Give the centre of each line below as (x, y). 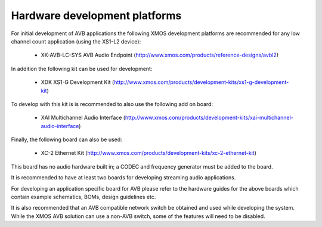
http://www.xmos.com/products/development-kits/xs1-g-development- (201, 82)
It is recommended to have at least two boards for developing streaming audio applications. (123, 178)
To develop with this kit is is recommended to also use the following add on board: (112, 104)
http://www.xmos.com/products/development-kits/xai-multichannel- (209, 118)
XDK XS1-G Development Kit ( (78, 82)
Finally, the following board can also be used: (66, 139)
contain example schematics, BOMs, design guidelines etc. (83, 197)
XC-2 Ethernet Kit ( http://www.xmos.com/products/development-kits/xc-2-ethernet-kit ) (148, 153)
